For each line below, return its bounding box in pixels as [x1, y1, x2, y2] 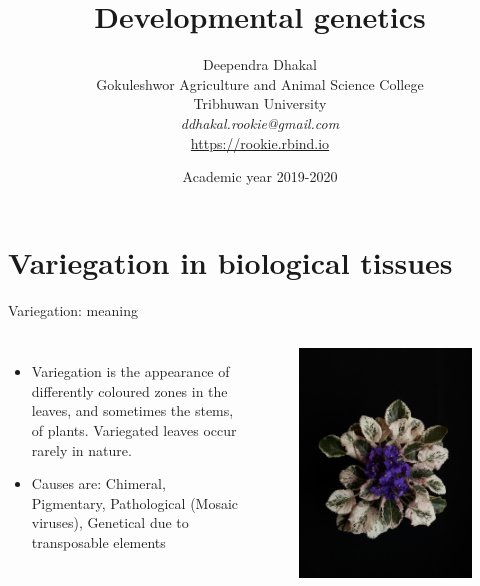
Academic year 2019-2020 [182, 166, 338, 187]
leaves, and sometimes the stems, [31, 400, 234, 421]
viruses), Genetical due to [31, 512, 189, 533]
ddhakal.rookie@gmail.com [180, 112, 340, 133]
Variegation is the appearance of [31, 361, 230, 382]
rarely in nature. [31, 439, 132, 460]
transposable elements [31, 531, 166, 552]
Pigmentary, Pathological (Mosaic [31, 492, 239, 513]
